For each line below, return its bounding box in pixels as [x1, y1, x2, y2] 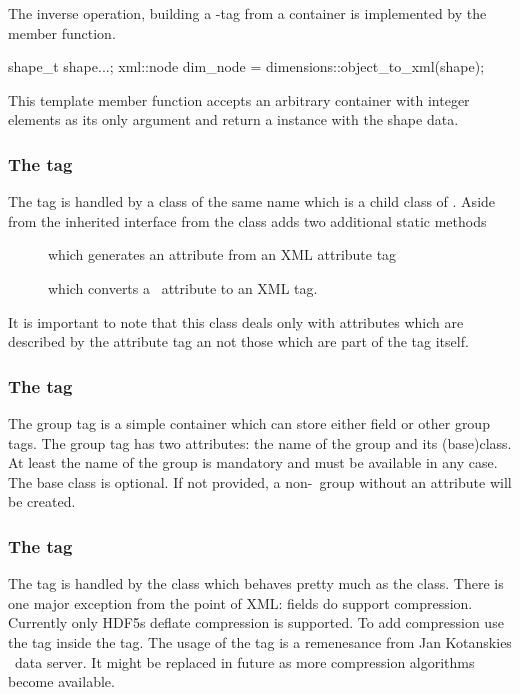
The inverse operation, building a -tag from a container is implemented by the [8, 3, 487, 23]
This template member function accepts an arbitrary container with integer [8, 89, 470, 110]
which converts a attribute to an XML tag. [48, 277, 318, 298]
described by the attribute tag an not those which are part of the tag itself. [8, 331, 469, 352]
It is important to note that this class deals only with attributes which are [8, 311, 464, 332]
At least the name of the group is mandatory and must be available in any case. [8, 452, 498, 473]
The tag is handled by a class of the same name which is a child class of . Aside [8, 191, 496, 212]
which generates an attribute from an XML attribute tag [48, 244, 397, 265]
